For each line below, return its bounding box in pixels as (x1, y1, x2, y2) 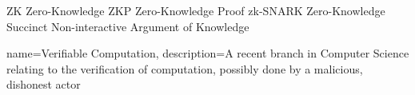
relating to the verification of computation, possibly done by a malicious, (6, 60, 363, 77)
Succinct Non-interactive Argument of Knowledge (6, 18, 249, 34)
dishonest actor (6, 76, 81, 93)
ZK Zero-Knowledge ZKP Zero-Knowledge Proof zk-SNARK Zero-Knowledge (6, 2, 385, 18)
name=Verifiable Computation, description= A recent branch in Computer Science (6, 45, 409, 61)
